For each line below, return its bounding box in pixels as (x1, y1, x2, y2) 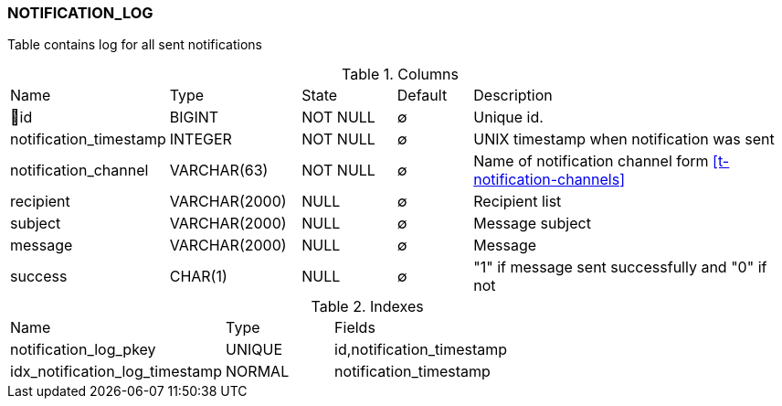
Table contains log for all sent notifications (7, 37, 262, 53)
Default (396, 86, 448, 105)
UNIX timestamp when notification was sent (473, 130, 775, 149)
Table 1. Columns (342, 65, 459, 84)
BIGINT (169, 108, 219, 127)
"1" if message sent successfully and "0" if (473, 258, 767, 277)
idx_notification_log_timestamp (10, 362, 223, 381)
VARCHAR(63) (169, 161, 269, 180)
